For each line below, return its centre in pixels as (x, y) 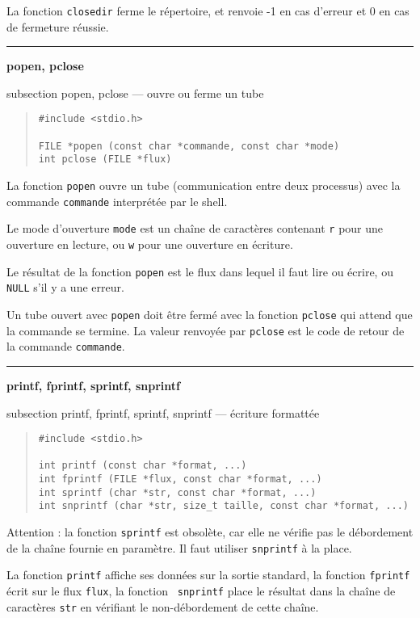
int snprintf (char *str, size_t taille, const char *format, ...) (223, 506)
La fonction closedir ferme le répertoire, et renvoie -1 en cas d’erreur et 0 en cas (208, 11)
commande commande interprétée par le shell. (117, 201)
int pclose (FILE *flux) (105, 160)
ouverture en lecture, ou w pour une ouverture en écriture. (150, 244)
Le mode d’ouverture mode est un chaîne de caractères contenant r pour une (195, 228)
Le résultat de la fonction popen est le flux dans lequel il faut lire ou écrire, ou (200, 271)
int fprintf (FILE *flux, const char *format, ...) (180, 479)
